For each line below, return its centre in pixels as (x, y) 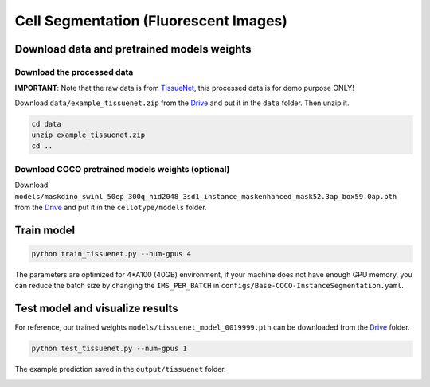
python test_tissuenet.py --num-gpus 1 (109, 349)
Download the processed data (74, 72)
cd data (46, 124)
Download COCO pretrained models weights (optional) (122, 169)
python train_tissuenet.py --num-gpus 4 (111, 254)
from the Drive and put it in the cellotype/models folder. (111, 207)
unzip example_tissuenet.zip (88, 135)
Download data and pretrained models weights (133, 49)
